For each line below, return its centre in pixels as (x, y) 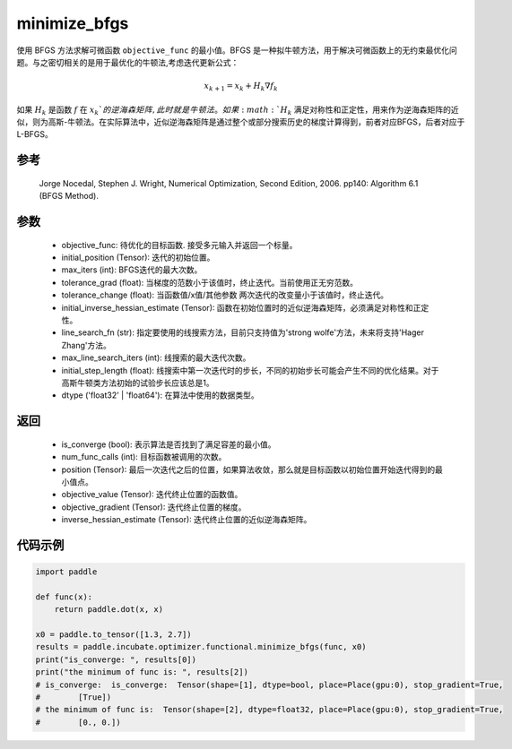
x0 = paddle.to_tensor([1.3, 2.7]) (113, 635)
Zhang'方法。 (86, 345)
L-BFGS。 (35, 134)
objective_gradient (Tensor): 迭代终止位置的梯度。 (154, 507)
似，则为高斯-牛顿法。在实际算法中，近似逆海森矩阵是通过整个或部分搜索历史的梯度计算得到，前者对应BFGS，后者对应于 (241, 122)
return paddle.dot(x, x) (109, 610)
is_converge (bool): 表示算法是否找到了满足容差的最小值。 (169, 444)
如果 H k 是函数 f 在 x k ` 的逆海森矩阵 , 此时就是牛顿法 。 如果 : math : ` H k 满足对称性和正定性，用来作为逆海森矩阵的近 (238, 110)
